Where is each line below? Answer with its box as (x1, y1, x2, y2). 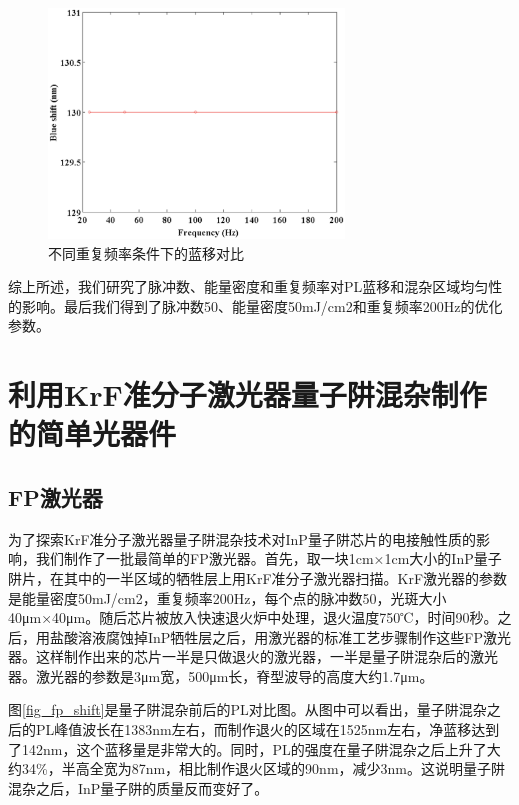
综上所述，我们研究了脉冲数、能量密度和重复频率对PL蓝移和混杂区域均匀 (8, 276, 489, 297)
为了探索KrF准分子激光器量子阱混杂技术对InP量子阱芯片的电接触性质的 (8, 528, 476, 549)
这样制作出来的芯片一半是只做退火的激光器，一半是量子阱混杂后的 (35, 646, 470, 667)
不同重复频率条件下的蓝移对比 (48, 242, 244, 263)
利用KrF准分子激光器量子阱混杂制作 (8, 374, 487, 415)
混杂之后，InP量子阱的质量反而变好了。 (8, 777, 269, 798)
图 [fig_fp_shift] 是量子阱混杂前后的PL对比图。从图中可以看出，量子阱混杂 (8, 699, 487, 720)
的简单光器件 (8, 413, 177, 454)
